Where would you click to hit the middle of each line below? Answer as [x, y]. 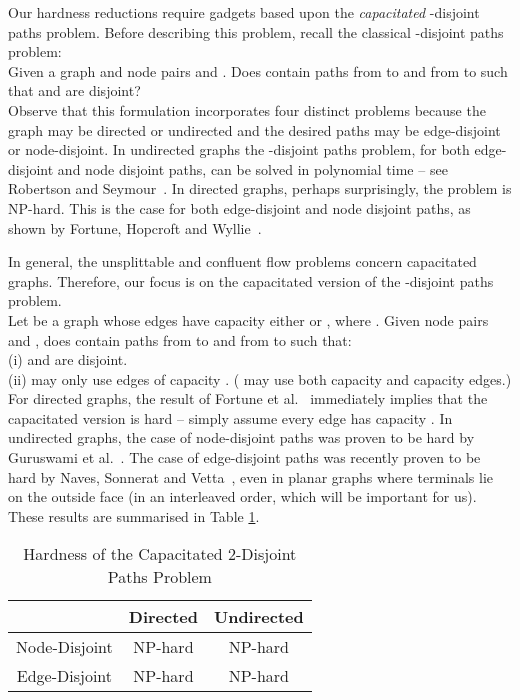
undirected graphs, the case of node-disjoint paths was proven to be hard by [241, 437]
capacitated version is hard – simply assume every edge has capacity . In [230, 417]
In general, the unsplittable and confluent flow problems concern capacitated [242, 261]
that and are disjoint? [74, 90]
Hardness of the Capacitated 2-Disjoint [160, 554]
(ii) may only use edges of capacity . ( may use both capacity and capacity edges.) [260, 378]
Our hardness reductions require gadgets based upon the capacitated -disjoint [244, 12]
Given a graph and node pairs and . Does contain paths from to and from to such [258, 70]
